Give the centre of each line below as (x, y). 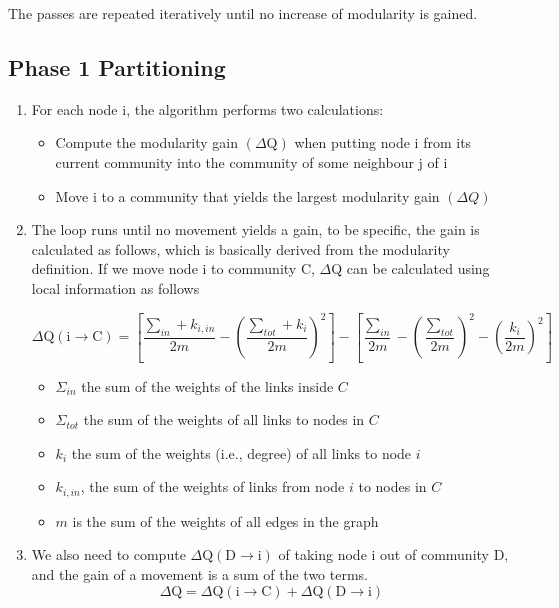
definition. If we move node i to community (164, 268)
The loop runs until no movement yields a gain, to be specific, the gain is (255, 229)
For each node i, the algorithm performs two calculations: (207, 108)
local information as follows (115, 287)
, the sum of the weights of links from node (212, 486)
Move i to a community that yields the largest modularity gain (247, 195)
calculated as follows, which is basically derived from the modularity (240, 248)
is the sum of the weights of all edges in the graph (225, 520)
